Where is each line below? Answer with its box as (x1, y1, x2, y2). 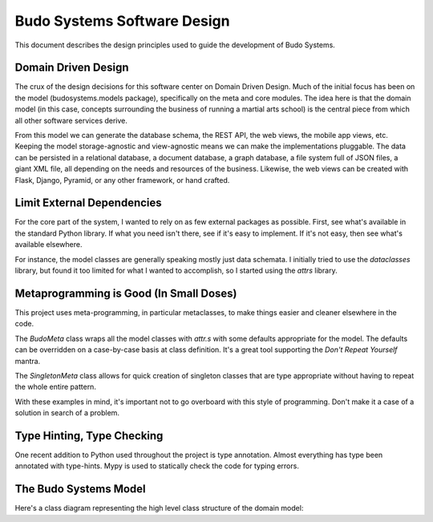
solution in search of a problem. (14, 408, 120, 418)
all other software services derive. (14, 115, 128, 125)
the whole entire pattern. (14, 382, 96, 392)
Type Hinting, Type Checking (14, 429, 164, 443)
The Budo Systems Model (14, 482, 146, 496)
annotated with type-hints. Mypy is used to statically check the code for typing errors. (14, 461, 300, 471)
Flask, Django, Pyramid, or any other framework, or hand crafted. (14, 175, 230, 184)
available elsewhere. (14, 240, 83, 249)
